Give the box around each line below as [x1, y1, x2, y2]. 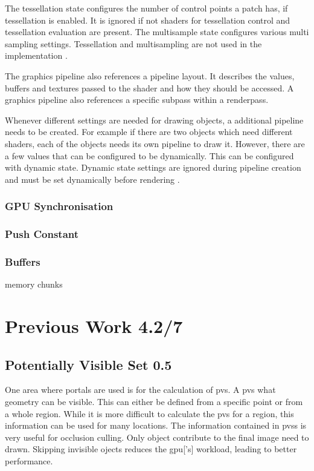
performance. [5, 454, 53, 467]
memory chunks [5, 278, 63, 291]
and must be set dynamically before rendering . [5, 173, 180, 185]
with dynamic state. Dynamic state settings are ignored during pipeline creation [5, 161, 301, 174]
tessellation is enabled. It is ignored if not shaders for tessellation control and [5, 13, 290, 26]
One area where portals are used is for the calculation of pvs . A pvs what [5, 383, 276, 396]
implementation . [5, 49, 68, 62]
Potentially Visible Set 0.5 [5, 355, 172, 374]
